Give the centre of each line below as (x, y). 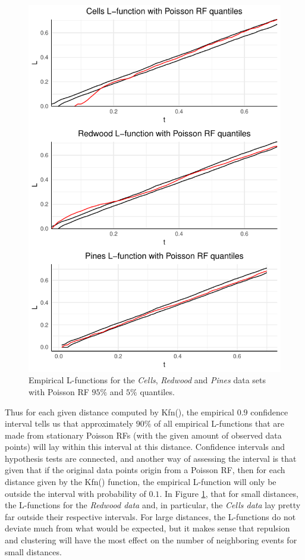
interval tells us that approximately (69, 423)
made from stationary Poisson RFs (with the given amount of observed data (143, 435)
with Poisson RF (59, 391)
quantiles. (157, 391)
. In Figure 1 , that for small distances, (229, 493)
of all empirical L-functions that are (219, 423)
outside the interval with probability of (76, 493)
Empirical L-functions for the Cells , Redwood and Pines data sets (147, 380)
